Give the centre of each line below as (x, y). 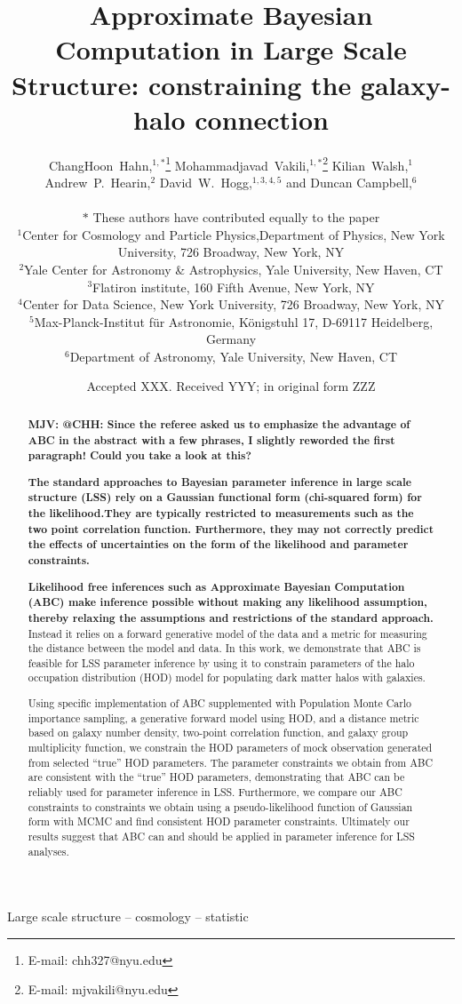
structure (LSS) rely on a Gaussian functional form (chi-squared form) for (225, 498)
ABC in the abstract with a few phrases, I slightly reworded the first (211, 440)
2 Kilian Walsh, (366, 163)
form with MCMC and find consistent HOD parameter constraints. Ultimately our (219, 821)
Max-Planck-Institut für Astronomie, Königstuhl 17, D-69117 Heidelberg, (234, 321)
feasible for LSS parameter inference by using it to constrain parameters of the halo (221, 662)
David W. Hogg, (206, 182)
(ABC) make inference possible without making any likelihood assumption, (227, 602)
